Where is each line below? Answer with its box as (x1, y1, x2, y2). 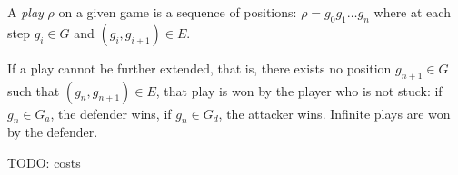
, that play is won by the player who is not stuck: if (155, 81, 443, 100)
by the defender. (7, 122, 98, 141)
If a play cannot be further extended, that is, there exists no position (7, 58, 392, 77)
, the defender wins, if (50, 103, 172, 122)
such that (7, 81, 60, 100)
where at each (373, 3, 451, 21)
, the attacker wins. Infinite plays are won (218, 103, 451, 122)
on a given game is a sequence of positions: (58, 3, 297, 21)
